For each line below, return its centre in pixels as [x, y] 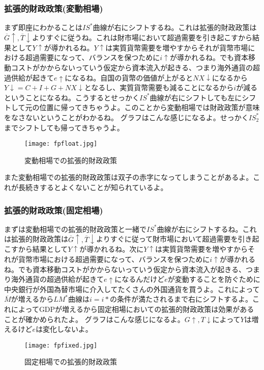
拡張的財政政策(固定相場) [54, 210]
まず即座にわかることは [43, 27]
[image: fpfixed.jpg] [61, 345]
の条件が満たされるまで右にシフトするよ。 [181, 299]
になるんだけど [140, 279]
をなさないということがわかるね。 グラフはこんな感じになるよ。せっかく [126, 117]
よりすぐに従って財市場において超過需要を [167, 239]
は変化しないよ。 [64, 329]
